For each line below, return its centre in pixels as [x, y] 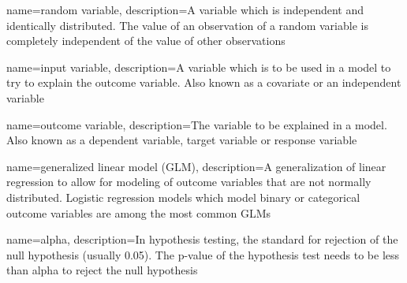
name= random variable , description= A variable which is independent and [185, 9]
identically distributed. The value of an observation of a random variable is [187, 25]
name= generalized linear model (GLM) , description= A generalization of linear [196, 166]
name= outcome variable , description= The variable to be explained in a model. [197, 124]
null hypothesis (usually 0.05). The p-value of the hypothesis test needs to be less [203, 254]
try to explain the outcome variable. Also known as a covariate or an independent [204, 82]
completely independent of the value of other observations [146, 41]
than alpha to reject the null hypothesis [102, 270]
